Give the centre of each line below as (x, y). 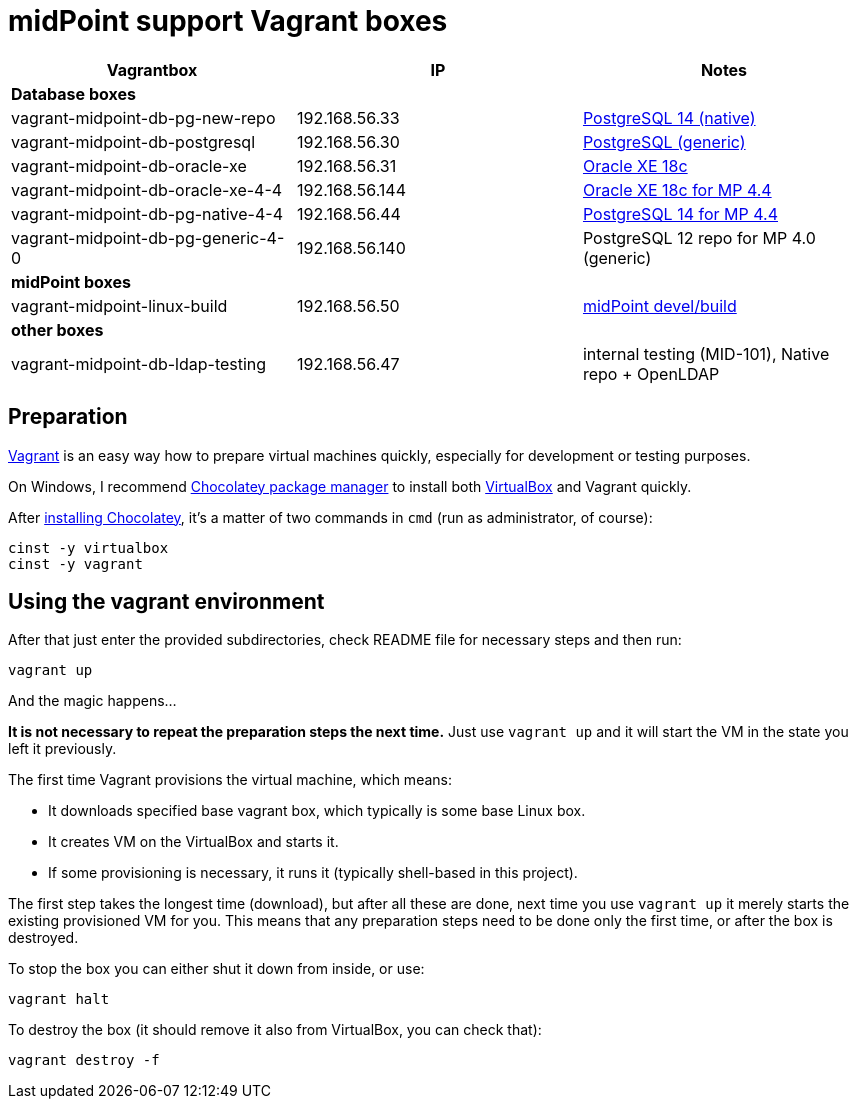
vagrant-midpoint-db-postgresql (133, 141)
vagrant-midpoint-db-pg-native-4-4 (147, 213)
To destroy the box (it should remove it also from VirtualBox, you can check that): (275, 1030)
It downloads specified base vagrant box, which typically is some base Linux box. (317, 811)
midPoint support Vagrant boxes (228, 21)
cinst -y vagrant (75, 563)
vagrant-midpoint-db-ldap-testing (139, 363)
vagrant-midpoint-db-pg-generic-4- (148, 237)
